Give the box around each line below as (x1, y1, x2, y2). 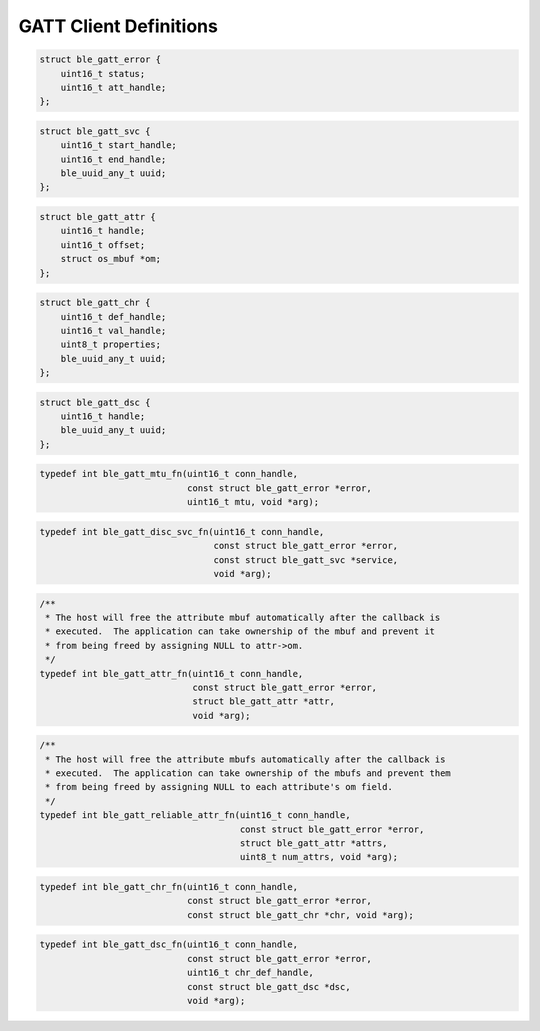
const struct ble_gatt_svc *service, (213, 554, 399, 565)
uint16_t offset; (60, 239, 146, 250)
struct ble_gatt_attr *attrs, (239, 838, 388, 849)
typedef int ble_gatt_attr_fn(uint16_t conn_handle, (39, 668, 304, 679)
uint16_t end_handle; (60, 153, 167, 165)
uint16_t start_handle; (60, 140, 177, 151)
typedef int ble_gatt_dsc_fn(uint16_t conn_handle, (39, 939, 299, 950)
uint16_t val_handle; (60, 325, 167, 336)
